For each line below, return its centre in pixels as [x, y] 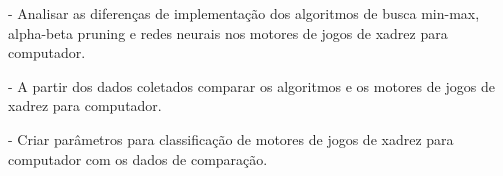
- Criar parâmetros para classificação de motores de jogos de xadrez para [231, 138]
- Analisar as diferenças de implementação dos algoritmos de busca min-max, [244, 13]
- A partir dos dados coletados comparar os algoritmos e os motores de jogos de [251, 85]
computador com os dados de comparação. [138, 158]
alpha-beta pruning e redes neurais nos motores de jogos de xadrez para [228, 32]
